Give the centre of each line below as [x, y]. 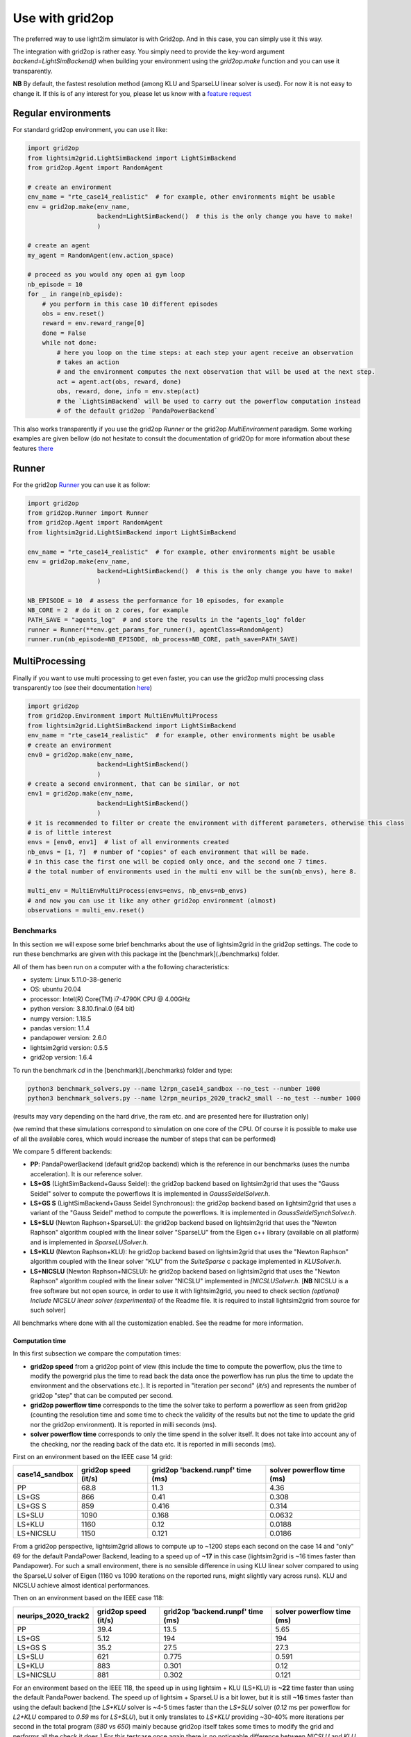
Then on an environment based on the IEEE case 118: [89, 1598]
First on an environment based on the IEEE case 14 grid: [93, 1457]
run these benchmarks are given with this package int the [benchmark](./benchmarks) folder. [146, 954]
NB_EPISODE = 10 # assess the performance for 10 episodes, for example [156, 600]
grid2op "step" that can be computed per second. [102, 1395]
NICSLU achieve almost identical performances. [82, 1585]
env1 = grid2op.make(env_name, [81, 793]
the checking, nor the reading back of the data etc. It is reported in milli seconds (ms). [153, 1444]
